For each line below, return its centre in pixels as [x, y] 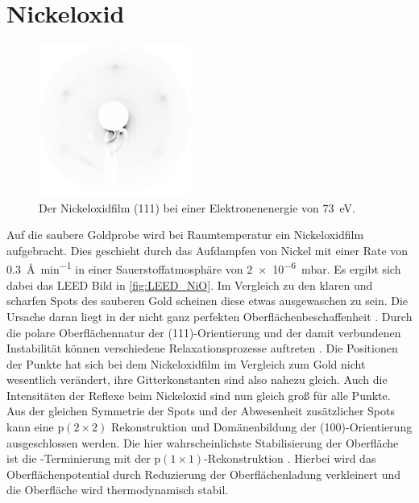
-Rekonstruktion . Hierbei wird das [290, 458]
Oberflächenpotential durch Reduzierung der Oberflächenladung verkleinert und [204, 474]
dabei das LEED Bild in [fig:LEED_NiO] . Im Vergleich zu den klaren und [190, 284]
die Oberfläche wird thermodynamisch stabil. [118, 490]
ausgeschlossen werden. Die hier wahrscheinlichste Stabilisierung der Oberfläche [203, 442]
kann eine [30, 427]
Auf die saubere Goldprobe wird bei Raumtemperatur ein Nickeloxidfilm [185, 235]
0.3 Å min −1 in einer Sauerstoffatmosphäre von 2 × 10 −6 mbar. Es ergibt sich [204, 268]
